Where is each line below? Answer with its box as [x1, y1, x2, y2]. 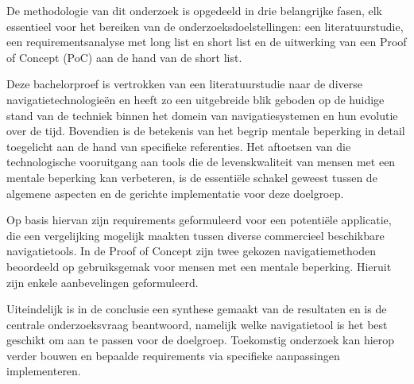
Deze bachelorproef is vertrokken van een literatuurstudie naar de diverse [6, 76, 362, 92]
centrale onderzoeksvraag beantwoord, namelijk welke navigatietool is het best [6, 316, 388, 332]
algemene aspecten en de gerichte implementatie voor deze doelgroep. [6, 184, 344, 201]
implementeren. [6, 363, 81, 379]
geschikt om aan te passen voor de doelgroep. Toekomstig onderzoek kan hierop [6, 332, 395, 348]
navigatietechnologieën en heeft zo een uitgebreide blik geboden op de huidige [6, 91, 385, 107]
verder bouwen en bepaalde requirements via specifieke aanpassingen [6, 347, 340, 363]
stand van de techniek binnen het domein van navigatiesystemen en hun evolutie [6, 107, 398, 123]
